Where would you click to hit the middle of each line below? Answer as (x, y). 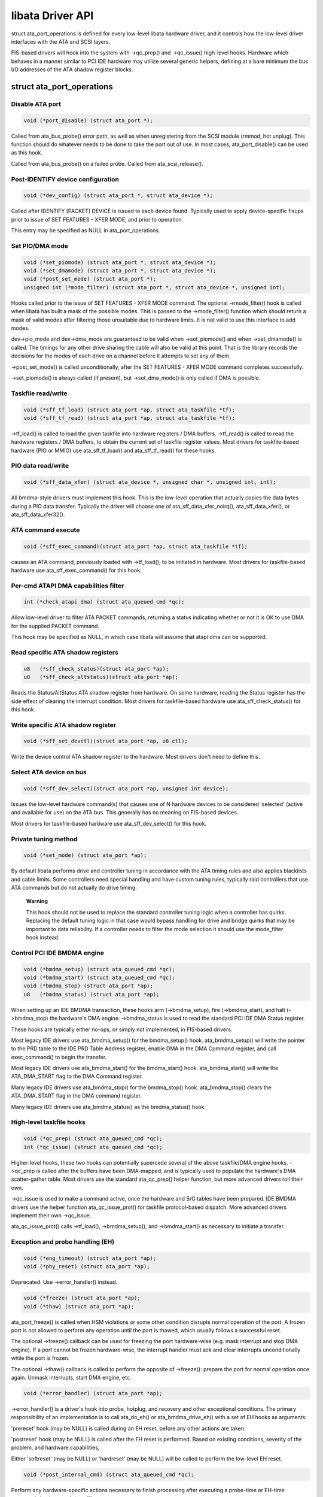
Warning (37, 901)
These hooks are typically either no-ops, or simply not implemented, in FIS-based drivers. (122, 1029)
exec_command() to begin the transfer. (59, 1057)
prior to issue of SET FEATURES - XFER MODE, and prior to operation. (97, 219)
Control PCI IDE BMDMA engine (58, 953)
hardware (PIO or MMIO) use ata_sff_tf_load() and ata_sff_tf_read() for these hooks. (114, 450)
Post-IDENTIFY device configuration (65, 179)
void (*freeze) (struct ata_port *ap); (82, 1298)
